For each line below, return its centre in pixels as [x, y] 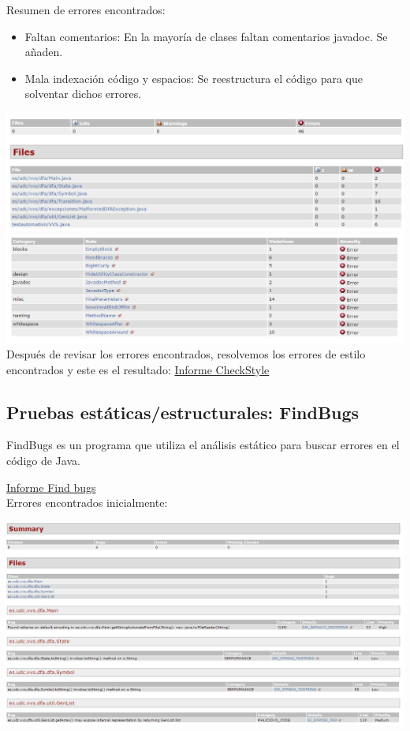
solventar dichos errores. [83, 94]
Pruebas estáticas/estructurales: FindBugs [183, 412]
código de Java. [43, 461]
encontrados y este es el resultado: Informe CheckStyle [138, 369]
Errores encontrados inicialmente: [87, 502]
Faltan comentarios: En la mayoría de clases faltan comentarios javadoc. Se [206, 36]
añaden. [44, 52]
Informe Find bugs [51, 487]
